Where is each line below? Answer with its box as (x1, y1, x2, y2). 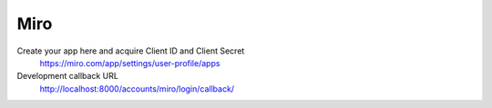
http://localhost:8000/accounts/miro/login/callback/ (39, 83, 235, 94)
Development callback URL (16, 71, 118, 82)
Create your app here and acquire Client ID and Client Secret (16, 45, 245, 56)
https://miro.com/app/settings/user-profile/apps (39, 57, 220, 68)
